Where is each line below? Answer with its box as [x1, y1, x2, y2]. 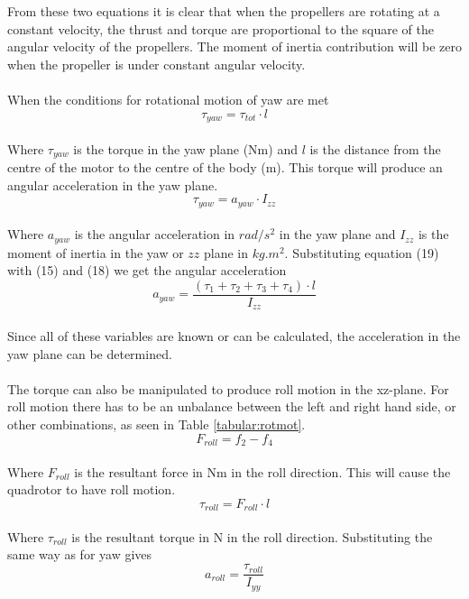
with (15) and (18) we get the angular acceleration [7, 261, 287, 280]
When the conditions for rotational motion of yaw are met [7, 89, 329, 108]
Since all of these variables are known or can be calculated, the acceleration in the [7, 327, 461, 346]
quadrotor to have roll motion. [7, 480, 176, 499]
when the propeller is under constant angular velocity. [7, 54, 306, 73]
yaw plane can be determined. [7, 344, 172, 363]
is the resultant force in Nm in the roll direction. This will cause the [74, 462, 451, 481]
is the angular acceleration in [74, 225, 235, 244]
